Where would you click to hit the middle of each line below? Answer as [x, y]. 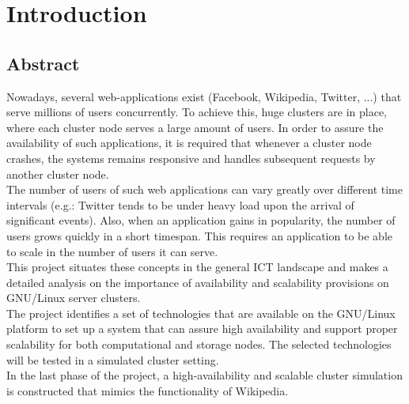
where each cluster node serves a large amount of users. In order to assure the [195, 127]
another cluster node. [58, 174]
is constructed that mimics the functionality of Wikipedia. [148, 390]
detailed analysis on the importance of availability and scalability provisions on [198, 282]
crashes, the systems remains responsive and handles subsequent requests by [191, 158]
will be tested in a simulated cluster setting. [113, 359]
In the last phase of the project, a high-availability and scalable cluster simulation [204, 375]
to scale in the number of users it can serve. [112, 251]
